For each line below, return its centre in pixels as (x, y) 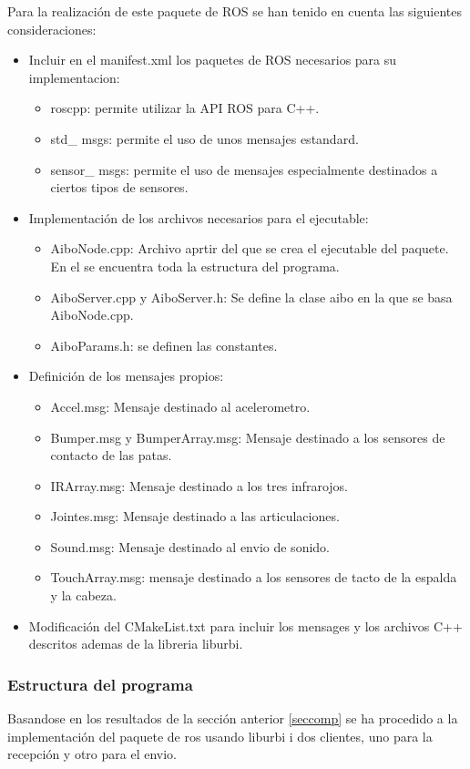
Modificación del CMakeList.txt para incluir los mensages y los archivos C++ (245, 625)
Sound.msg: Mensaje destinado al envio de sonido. (190, 546)
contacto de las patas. (111, 455)
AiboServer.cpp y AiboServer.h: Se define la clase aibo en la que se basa (251, 297)
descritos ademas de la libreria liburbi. (136, 644)
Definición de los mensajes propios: (126, 376)
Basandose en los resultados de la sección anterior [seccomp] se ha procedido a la (233, 718)
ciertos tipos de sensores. (119, 187)
